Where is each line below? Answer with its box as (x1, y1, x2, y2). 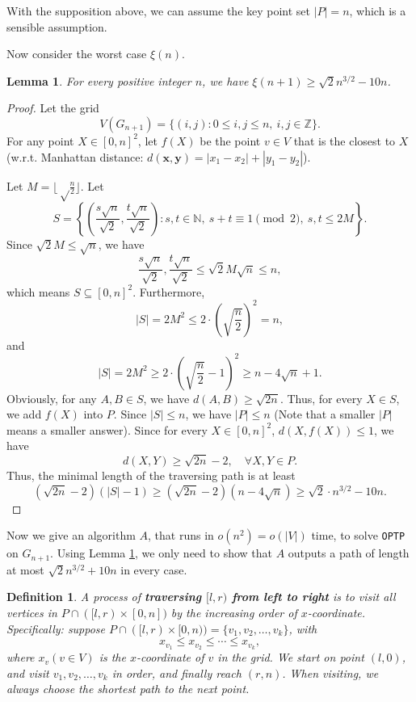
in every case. (120, 561, 187, 578)
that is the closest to (293, 132, 396, 149)
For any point (6, 132, 74, 149)
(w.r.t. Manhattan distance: (6, 148, 144, 165)
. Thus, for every (279, 389, 363, 406)
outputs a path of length (288, 544, 410, 561)
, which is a (349, 2, 406, 19)
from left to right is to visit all (231, 588, 396, 605)
